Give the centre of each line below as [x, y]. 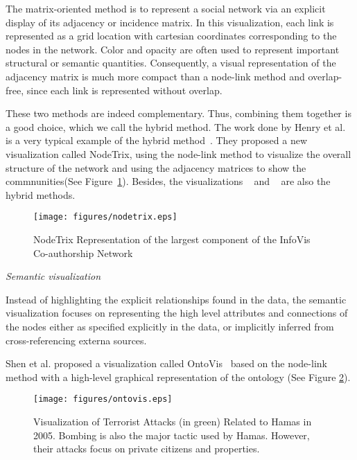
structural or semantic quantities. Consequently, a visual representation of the [171, 63]
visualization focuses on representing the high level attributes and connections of [177, 313]
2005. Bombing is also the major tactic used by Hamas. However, [172, 435]
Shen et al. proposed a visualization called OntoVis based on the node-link [166, 363]
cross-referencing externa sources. [76, 340]
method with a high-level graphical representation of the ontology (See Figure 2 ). [178, 377]
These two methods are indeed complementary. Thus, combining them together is [178, 113]
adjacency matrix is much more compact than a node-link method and [155, 76]
